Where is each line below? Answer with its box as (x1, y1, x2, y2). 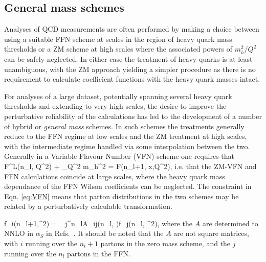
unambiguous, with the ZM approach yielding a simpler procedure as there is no (4, 63, 256, 74)
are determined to (202, 218, 258, 228)
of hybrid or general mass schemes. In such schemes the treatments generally (4, 121, 245, 131)
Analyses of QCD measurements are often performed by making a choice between (4, 23, 259, 34)
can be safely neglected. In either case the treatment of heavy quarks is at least (4, 53, 253, 64)
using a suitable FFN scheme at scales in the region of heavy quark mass (4, 33, 232, 44)
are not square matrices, (173, 228, 249, 239)
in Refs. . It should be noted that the (46, 228, 164, 239)
